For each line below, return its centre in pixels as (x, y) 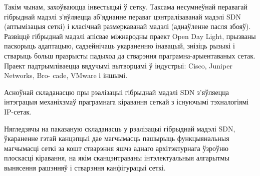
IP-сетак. (18, 111)
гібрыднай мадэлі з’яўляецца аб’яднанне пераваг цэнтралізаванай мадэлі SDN (123, 16)
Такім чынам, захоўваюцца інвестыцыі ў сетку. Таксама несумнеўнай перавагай (126, 6)
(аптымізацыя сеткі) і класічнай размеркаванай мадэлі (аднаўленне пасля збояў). (127, 26)
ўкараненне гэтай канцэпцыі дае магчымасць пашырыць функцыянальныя (117, 138)
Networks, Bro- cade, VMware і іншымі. (66, 75)
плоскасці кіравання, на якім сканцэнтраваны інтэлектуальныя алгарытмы (117, 158)
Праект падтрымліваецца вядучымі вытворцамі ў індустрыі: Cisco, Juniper (118, 65)
